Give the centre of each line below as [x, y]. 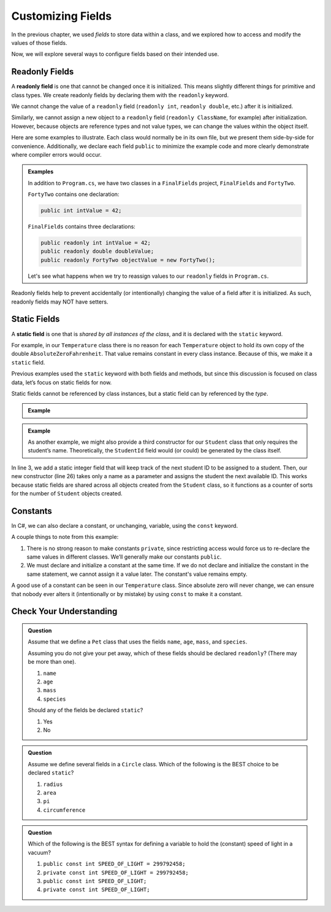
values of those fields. [39, 42]
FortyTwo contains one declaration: [74, 194]
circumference [64, 810]
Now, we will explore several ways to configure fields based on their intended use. [115, 54]
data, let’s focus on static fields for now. [62, 382]
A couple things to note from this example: [65, 537]
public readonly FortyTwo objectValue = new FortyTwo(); [128, 260]
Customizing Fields [62, 16]
